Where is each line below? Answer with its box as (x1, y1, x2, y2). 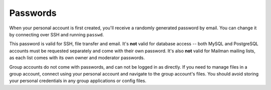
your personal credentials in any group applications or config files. (9, 78, 147, 84)
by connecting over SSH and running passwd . (9, 31, 104, 37)
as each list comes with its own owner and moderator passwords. (9, 55, 145, 61)
